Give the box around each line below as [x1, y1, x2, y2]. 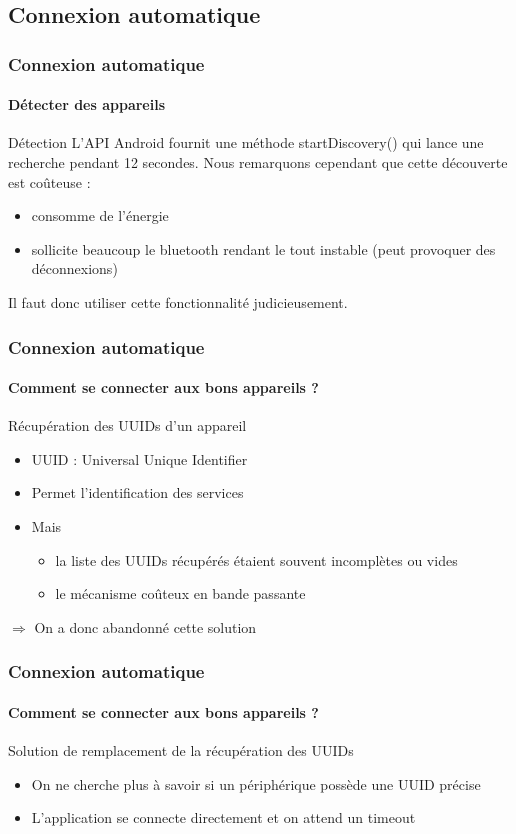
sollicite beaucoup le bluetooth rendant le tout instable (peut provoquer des [31, 238, 496, 259]
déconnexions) [31, 258, 118, 279]
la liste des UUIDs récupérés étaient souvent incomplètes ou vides [55, 549, 458, 570]
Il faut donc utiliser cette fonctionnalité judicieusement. [8, 291, 348, 312]
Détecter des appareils [8, 94, 166, 115]
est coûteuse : [8, 171, 91, 192]
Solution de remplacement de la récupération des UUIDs [8, 740, 354, 761]
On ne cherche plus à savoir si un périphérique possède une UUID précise [31, 773, 481, 794]
